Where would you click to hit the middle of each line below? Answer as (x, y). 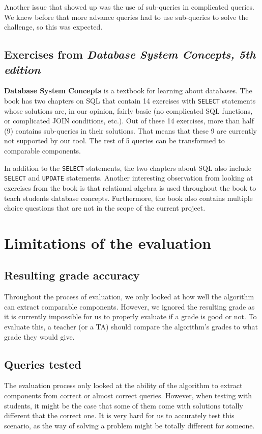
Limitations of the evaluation (108, 242)
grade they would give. (39, 336)
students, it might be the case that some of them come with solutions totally (124, 405)
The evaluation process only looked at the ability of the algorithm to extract (123, 385)
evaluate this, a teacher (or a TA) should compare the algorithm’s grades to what (131, 327)
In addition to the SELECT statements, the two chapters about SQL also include (128, 168)
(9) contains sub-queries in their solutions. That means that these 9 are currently (130, 130)
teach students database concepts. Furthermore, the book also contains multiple (128, 198)
